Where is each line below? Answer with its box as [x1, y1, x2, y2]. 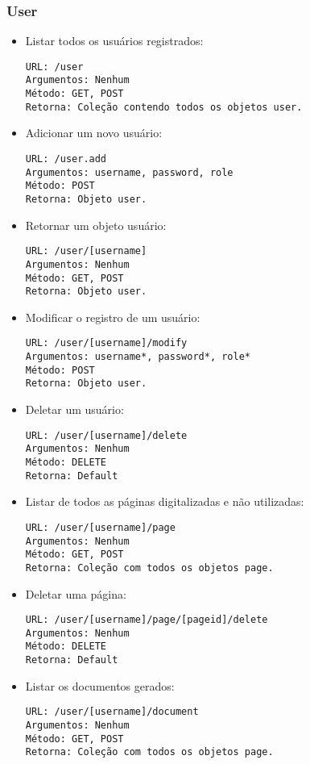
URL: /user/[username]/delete [25, 429, 188, 441]
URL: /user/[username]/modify [25, 337, 188, 349]
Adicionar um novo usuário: [25, 124, 163, 141]
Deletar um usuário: [25, 401, 124, 418]
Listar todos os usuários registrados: [25, 32, 204, 49]
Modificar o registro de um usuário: [25, 308, 200, 325]
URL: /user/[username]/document [25, 706, 199, 718]
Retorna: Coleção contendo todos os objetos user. [25, 101, 303, 113]
